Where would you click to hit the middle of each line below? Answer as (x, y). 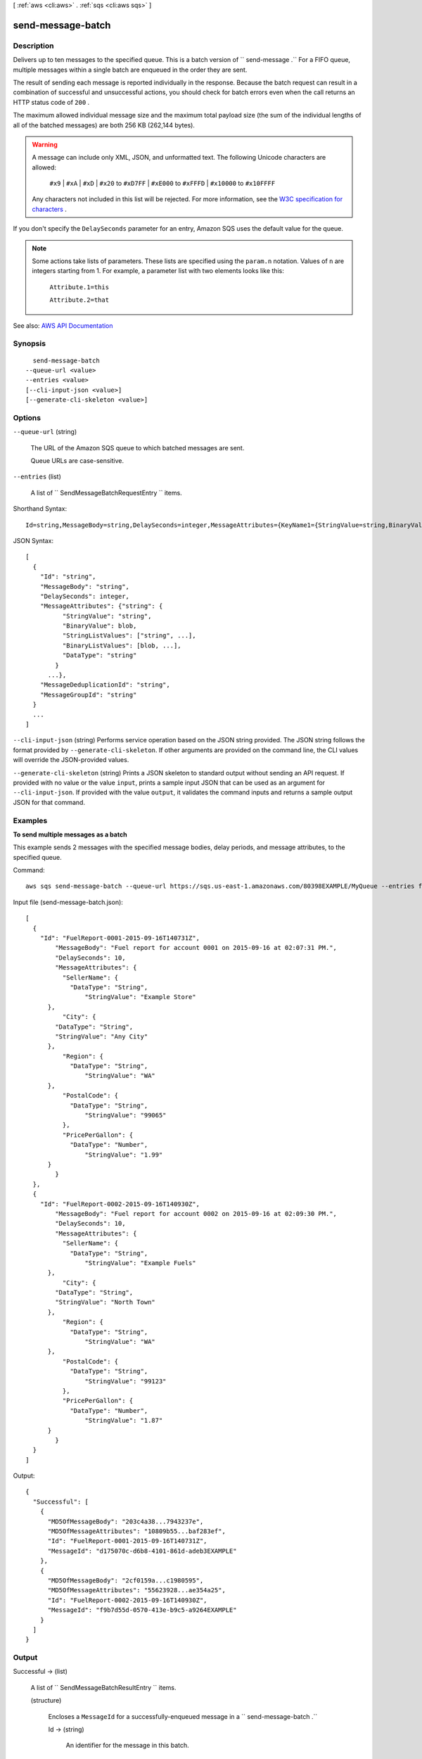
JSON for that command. (49, 802)
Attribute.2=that (79, 300)
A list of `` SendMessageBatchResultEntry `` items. (103, 1687)
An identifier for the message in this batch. (127, 1746)
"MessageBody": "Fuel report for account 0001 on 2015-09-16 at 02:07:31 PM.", (196, 948)
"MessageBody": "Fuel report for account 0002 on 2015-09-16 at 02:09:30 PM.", (196, 1213)
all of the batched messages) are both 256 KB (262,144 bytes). (104, 125)
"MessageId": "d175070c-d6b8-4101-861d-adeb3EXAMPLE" (142, 1551)
